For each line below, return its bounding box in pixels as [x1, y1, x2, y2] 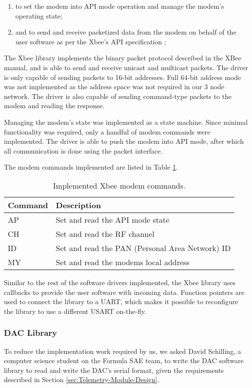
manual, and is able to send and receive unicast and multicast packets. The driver [4, 62, 248, 72]
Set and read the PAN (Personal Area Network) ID [56, 242, 231, 253]
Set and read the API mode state [56, 213, 170, 225]
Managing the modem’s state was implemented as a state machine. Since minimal [4, 116, 248, 127]
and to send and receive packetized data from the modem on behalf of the [15, 27, 236, 37]
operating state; [15, 10, 62, 20]
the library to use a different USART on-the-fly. [4, 306, 147, 316]
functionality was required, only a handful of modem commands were [4, 126, 211, 136]
